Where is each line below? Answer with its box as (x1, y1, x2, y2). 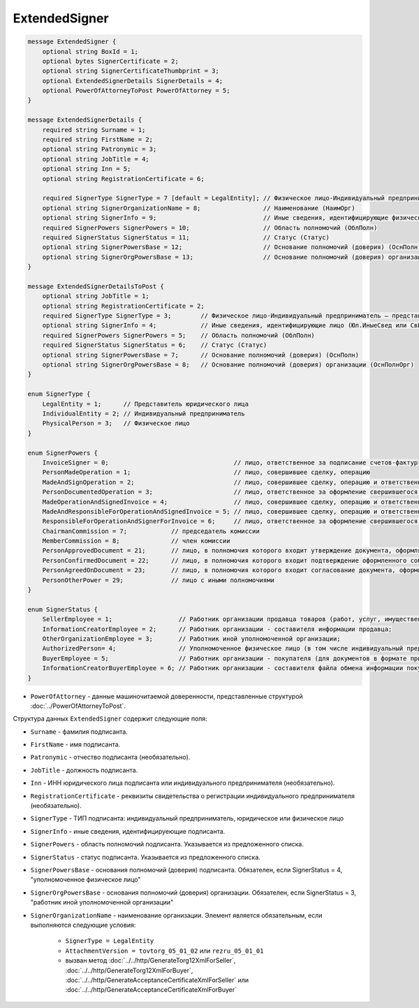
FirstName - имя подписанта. (30, 740, 121, 748)
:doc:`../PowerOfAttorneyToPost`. (30, 702, 126, 710)
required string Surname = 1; (42, 126, 146, 134)
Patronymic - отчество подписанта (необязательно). (30, 753, 191, 762)
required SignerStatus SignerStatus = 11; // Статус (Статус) (42, 233, 330, 241)
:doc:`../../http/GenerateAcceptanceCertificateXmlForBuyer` (65, 986, 237, 994)
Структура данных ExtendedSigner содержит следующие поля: (13, 714, 207, 723)
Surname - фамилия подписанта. (30, 727, 128, 736)
